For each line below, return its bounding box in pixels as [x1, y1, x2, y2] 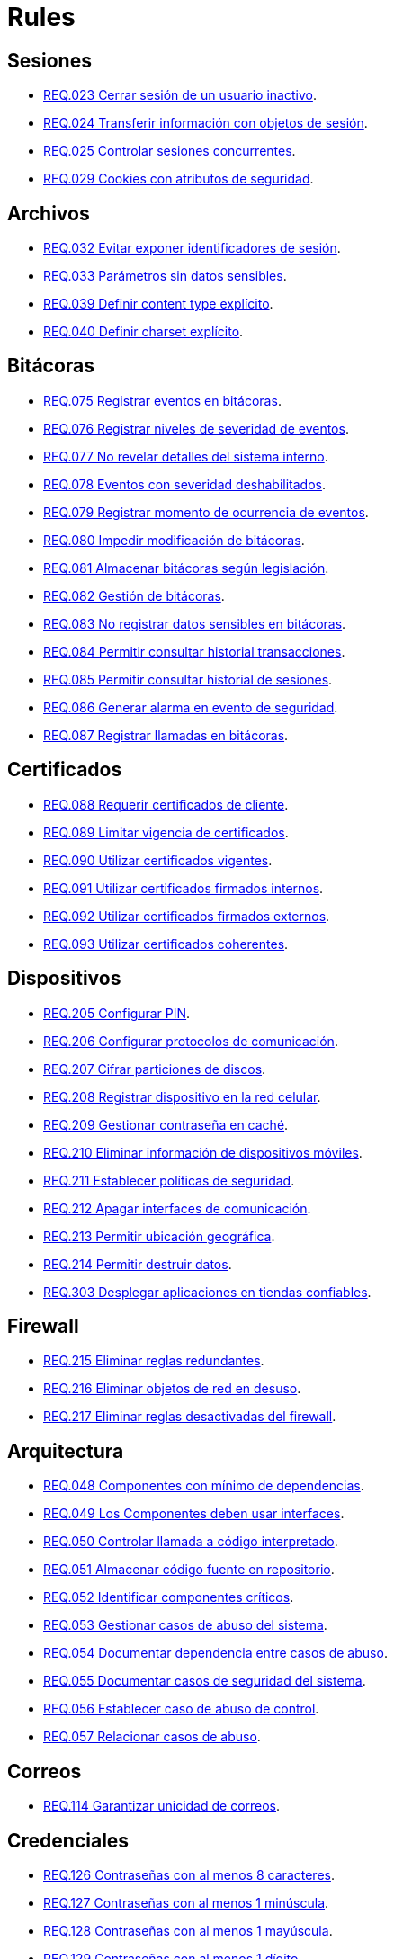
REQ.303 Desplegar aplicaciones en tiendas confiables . [43, 1284, 372, 1300]
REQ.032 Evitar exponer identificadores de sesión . [43, 240, 341, 256]
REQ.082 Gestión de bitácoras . [43, 587, 225, 604]
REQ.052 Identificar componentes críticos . [43, 1589, 294, 1606]
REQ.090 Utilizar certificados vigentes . [43, 852, 273, 868]
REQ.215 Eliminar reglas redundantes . [43, 1353, 264, 1369]
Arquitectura [7, 1439, 124, 1463]
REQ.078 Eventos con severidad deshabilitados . [43, 476, 326, 492]
